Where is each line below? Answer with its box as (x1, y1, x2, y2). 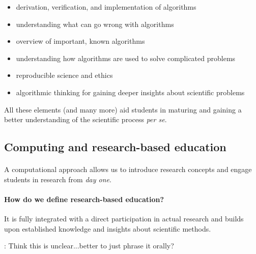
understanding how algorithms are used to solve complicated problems (16, 52, 236, 63)
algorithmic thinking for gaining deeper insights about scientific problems (16, 87, 245, 97)
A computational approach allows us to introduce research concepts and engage (4, 164, 252, 175)
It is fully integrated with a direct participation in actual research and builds (4, 213, 244, 224)
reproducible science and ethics (16, 70, 113, 80)
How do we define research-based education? (4, 193, 164, 204)
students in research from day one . (4, 174, 111, 184)
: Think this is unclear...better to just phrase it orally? (4, 240, 174, 251)
